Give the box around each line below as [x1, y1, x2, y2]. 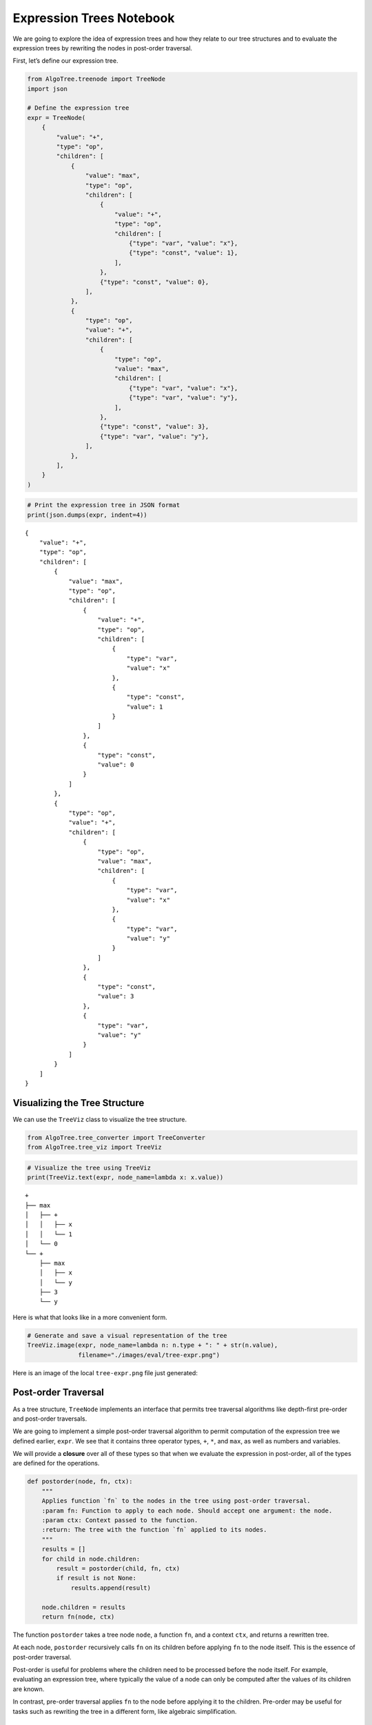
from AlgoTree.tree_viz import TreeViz [27, 1143, 162, 1152]
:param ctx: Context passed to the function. [41, 1517, 198, 1524]
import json [27, 85, 68, 92]
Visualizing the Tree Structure [12, 1097, 145, 1109]
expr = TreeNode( [27, 114, 86, 121]
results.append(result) [70, 1584, 152, 1592]
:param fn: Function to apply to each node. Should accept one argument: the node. [41, 1506, 333, 1515]
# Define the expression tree [27, 104, 130, 112]
